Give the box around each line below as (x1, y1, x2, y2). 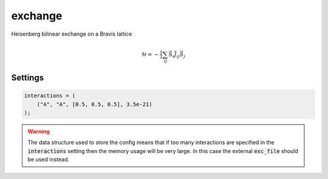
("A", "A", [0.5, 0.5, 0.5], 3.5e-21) (36, 100, 152, 108)
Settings (11, 73, 44, 83)
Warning (27, 128, 50, 135)
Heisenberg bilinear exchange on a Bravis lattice (11, 30, 132, 37)
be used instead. (27, 156, 70, 163)
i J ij (172, 51, 180, 59)
